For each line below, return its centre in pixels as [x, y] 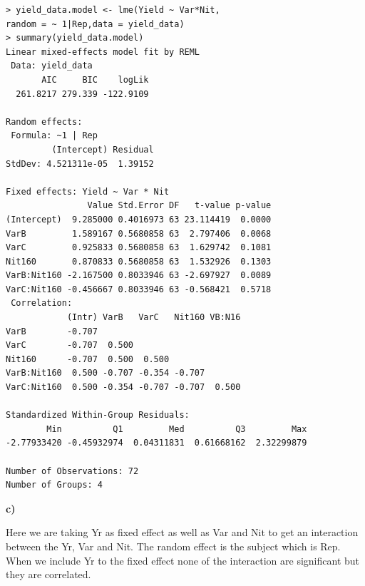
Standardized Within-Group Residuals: [98, 415]
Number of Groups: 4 [55, 485]
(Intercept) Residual [103, 149]
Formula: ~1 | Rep [54, 136]
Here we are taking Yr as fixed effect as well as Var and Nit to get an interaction [182, 532]
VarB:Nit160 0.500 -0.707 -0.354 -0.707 [106, 373]
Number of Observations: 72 [72, 471]
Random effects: [44, 122]
